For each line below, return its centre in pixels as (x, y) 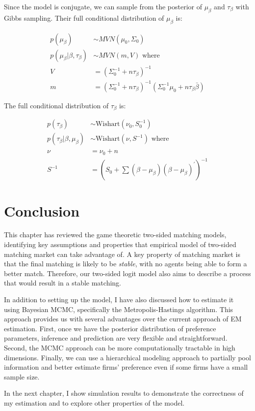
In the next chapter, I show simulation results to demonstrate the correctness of (124, 393)
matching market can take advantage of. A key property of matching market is (122, 254)
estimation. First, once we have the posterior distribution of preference (110, 328)
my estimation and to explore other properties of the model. (94, 402)
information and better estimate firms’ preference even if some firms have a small (126, 367)
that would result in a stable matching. (63, 283)
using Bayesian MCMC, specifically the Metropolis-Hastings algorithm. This (119, 309)
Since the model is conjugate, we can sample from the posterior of (103, 6)
